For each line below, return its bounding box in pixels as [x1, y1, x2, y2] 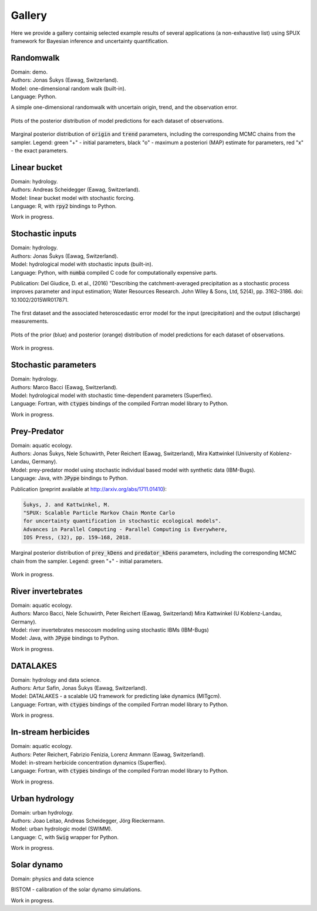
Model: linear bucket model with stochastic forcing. [11, 194, 135, 201]
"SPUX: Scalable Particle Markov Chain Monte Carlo [23, 509, 176, 516]
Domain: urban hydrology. [11, 809, 74, 816]
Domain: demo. [11, 68, 48, 75]
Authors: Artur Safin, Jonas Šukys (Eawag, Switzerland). [11, 685, 147, 692]
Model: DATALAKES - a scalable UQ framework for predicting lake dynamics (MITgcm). [11, 693, 221, 700]
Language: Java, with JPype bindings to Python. [11, 475, 129, 482]
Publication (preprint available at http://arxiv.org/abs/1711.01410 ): [11, 485, 167, 492]
